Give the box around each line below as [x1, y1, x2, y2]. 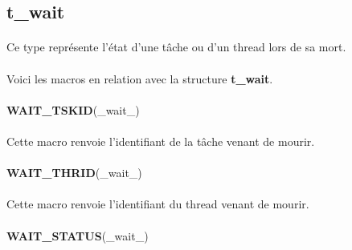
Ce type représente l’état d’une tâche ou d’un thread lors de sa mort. [6, 38, 346, 55]
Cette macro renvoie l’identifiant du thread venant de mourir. [6, 196, 309, 212]
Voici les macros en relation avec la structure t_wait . [6, 70, 273, 87]
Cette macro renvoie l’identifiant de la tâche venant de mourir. [6, 132, 315, 149]
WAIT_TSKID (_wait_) [6, 101, 140, 118]
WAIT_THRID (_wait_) [6, 164, 142, 181]
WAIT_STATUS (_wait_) [6, 227, 149, 244]
